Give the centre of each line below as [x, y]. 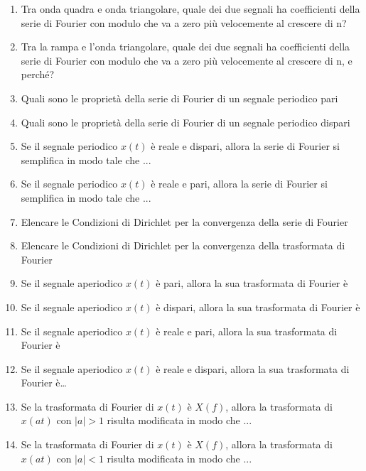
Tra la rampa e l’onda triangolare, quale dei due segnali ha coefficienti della [185, 47]
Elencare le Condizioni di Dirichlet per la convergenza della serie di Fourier [184, 221]
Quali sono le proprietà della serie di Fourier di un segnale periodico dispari [185, 122]
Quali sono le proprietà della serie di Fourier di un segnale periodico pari [179, 98]
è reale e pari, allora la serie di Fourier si [239, 184]
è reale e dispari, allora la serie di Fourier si [246, 146]
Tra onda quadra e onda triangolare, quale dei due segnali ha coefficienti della [190, 9]
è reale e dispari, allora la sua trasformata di [253, 368]
